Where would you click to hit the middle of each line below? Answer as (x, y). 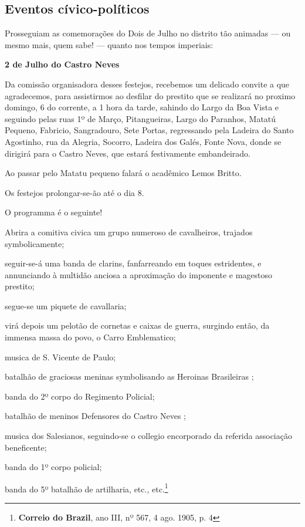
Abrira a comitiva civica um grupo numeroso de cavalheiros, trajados (129, 232)
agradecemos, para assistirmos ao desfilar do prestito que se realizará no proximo (150, 95)
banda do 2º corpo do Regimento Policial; (80, 396)
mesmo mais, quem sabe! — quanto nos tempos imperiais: (109, 44)
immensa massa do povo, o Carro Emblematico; (90, 337)
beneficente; (26, 447)
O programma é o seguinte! (54, 212)
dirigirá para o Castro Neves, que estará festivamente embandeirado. (128, 153)
